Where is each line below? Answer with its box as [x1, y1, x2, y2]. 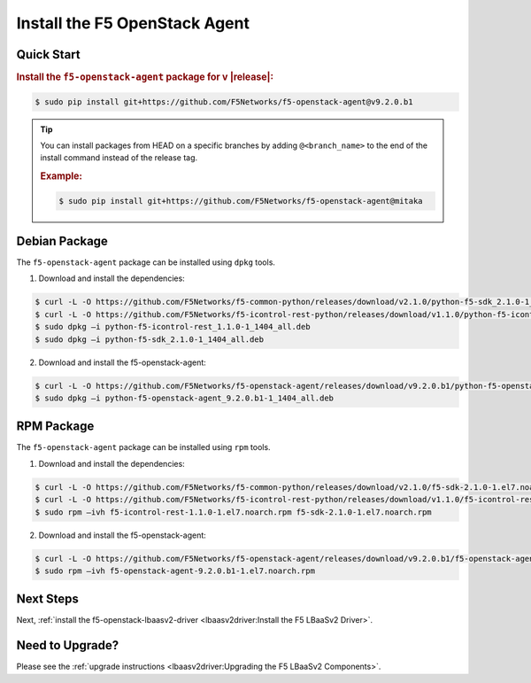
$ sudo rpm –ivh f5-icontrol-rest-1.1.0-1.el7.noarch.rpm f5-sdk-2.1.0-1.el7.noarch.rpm [35, 507, 433, 517]
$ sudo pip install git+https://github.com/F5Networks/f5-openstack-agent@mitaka [58, 196, 424, 206]
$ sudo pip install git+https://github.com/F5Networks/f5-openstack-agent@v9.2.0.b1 [35, 97, 413, 106]
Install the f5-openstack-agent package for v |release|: [16, 71, 274, 83]
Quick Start [16, 47, 81, 62]
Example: [40, 170, 83, 182]
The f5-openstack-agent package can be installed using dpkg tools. [16, 257, 276, 268]
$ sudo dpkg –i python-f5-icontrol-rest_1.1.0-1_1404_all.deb [35, 322, 311, 332]
